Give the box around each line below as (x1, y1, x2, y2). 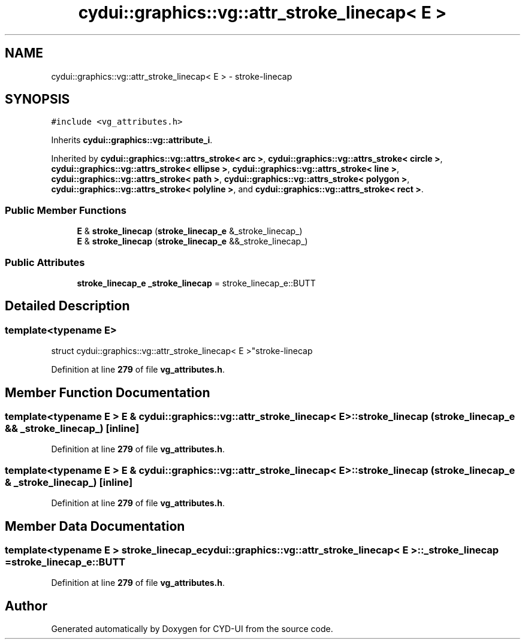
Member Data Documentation (5, 518, 185, 534)
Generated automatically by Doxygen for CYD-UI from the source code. (51, 624, 333, 634)
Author (5, 598, 47, 613)
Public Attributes (5, 256, 85, 268)
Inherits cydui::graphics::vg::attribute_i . (51, 135, 213, 146)
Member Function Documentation (5, 385, 210, 400)
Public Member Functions (5, 204, 126, 216)
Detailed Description (5, 298, 130, 314)
